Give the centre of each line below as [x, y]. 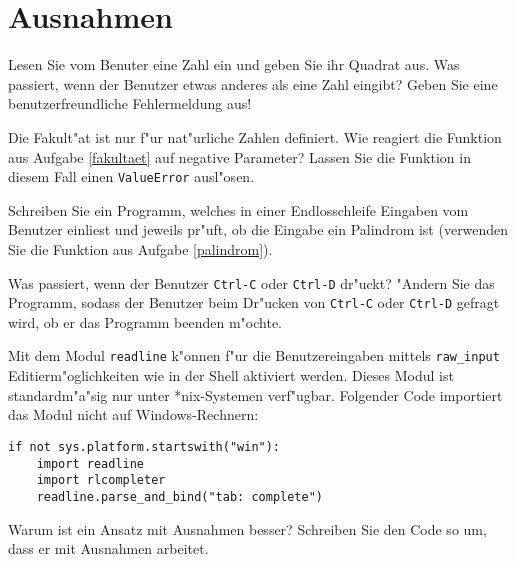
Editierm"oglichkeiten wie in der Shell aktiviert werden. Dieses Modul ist [231, 375]
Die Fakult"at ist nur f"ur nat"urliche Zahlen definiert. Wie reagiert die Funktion [255, 136]
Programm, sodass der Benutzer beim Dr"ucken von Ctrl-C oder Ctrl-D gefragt [254, 302]
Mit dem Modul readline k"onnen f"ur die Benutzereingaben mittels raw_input [254, 355]
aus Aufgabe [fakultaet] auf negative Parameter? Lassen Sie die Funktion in [239, 156]
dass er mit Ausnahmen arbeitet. [108, 548]
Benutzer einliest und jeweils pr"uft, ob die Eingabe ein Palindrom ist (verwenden [258, 229]
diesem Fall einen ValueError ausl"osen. [131, 176]
